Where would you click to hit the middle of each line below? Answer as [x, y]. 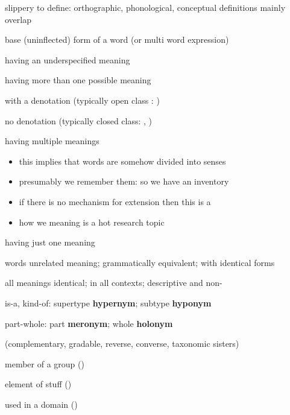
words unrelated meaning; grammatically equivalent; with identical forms [140, 262]
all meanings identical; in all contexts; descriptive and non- [114, 283]
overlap [18, 19]
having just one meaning [50, 242]
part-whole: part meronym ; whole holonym [89, 323]
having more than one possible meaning [78, 80]
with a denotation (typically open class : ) [82, 100]
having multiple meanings [52, 141]
